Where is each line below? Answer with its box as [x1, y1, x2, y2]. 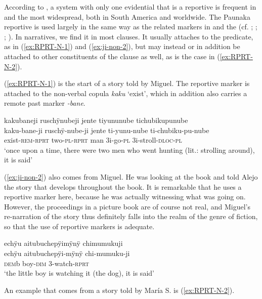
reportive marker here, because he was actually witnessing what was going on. [4, 191, 246, 202]
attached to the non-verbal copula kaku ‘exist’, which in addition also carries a [4, 88, 247, 98]
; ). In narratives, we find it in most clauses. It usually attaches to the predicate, [4, 31, 253, 41]
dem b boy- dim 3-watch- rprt [4, 258, 90, 268]
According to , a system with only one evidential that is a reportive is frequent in [4, 2, 256, 12]
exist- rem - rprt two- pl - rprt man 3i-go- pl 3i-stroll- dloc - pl [4, 135, 182, 145]
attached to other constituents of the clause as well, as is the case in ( [4, 51, 220, 61]
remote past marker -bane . [4, 98, 85, 108]
